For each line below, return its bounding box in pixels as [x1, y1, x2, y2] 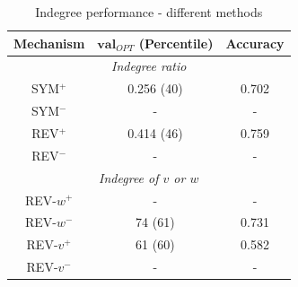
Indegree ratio [111, 57, 187, 75]
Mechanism [13, 33, 85, 52]
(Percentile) [138, 33, 214, 52]
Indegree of [99, 168, 159, 187]
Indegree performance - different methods [35, 3, 263, 21]
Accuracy [225, 33, 285, 52]
